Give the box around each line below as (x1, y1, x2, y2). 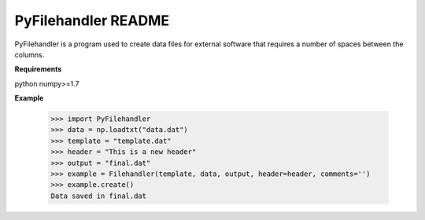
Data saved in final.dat (50, 191, 147, 200)
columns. (14, 49, 45, 59)
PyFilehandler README (14, 12, 170, 29)
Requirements (14, 64, 62, 74)
